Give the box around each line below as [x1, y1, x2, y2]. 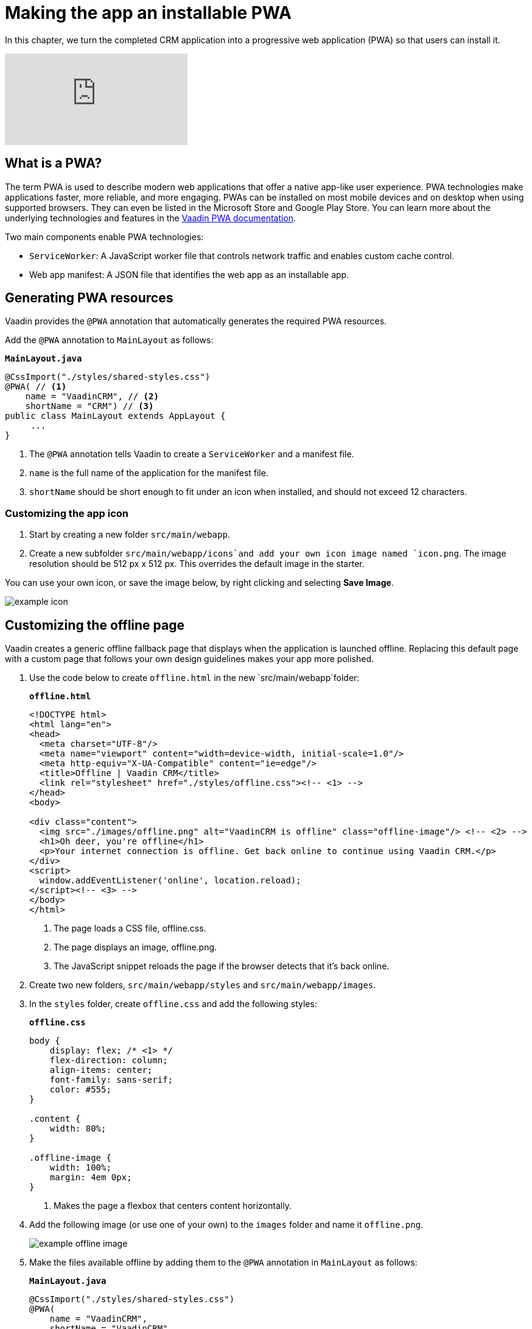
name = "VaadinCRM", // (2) [25, 391, 159, 402]
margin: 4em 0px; [49, 1172, 132, 1183]
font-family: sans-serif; [49, 1075, 173, 1085]
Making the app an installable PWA [5, 2, 292, 23]
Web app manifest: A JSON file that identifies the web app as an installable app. [29, 269, 349, 280]
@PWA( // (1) [5, 382, 67, 392]
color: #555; [49, 1085, 111, 1095]
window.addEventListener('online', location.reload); [39, 875, 301, 886]
